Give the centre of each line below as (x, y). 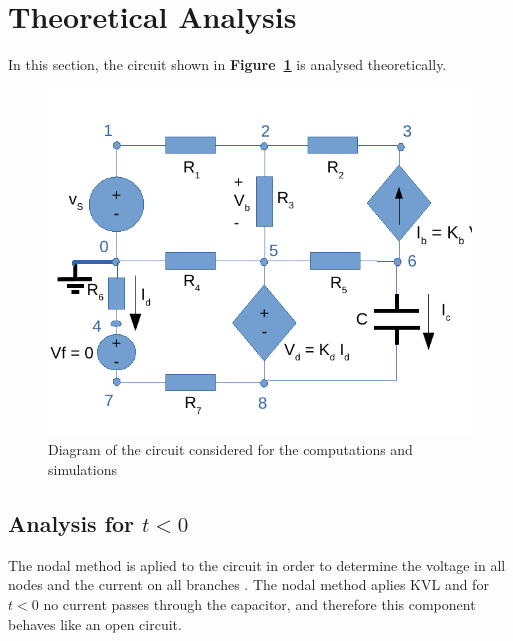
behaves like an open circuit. (95, 623)
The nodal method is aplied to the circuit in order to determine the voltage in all (257, 564)
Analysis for (71, 522)
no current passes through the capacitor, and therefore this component (259, 603)
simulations (82, 468)
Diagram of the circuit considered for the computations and (230, 449)
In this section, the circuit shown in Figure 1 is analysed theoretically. (227, 64)
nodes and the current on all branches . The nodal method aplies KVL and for (248, 584)
